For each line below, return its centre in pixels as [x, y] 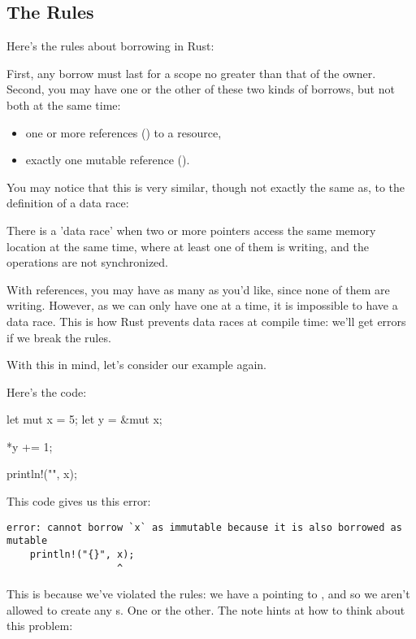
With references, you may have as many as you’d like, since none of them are [198, 289]
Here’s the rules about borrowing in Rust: [110, 46]
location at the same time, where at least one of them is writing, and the [188, 246]
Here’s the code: [47, 391]
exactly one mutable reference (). [108, 160]
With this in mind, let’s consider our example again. [136, 365]
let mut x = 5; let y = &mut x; [84, 419]
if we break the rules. [59, 337]
